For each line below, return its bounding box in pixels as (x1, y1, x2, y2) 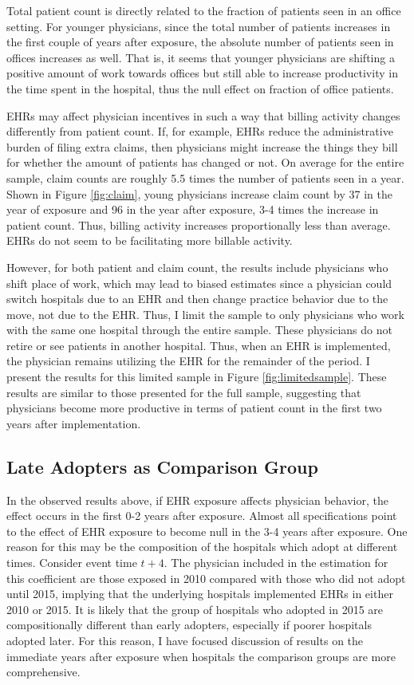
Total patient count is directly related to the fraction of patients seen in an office (6, 2, 401, 18)
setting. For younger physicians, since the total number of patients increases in (6, 18, 391, 34)
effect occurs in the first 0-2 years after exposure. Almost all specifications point (6, 507, 397, 524)
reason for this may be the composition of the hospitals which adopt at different (6, 538, 398, 555)
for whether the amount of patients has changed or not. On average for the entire (6, 154, 404, 171)
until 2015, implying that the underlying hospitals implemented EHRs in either (6, 585, 393, 602)
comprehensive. (6, 663, 81, 680)
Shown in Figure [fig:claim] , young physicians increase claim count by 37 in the (6, 185, 392, 202)
